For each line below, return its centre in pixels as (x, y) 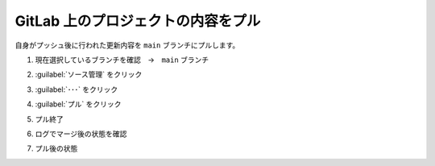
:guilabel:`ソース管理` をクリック (89, 75)
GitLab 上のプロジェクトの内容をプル (138, 21)
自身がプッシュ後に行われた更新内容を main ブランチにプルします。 (127, 45)
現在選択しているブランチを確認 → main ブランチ (122, 60)
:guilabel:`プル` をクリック (78, 104)
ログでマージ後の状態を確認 (81, 134)
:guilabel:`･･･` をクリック (77, 89)
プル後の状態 (56, 148)
